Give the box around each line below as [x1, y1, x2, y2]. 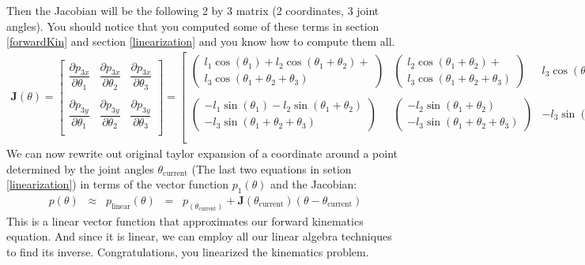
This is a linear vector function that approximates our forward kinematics [6, 212, 364, 229]
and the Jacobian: [270, 176, 357, 192]
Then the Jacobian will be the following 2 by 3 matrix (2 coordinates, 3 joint [6, 2, 379, 18]
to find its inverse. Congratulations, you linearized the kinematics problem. [6, 244, 369, 260]
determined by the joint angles [6, 160, 154, 177]
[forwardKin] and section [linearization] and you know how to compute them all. [6, 33, 395, 50]
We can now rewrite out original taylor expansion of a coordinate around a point [6, 144, 398, 161]
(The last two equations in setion [191, 160, 352, 177]
